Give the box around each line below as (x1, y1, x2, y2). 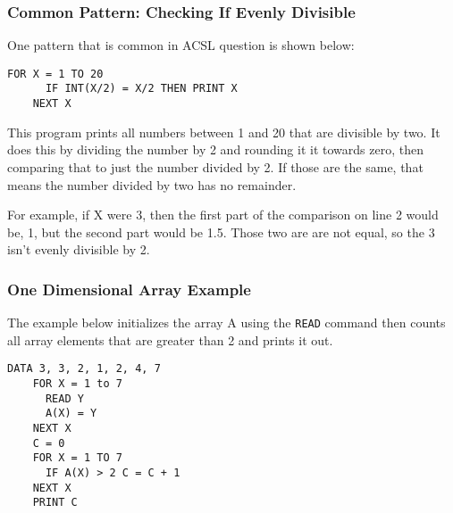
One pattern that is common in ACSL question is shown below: (7, 36, 355, 54)
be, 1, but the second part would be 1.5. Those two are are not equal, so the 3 (7, 222, 435, 241)
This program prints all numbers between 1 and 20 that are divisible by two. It (7, 122, 440, 141)
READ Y (45, 392, 84, 405)
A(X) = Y (45, 407, 97, 420)
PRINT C (32, 496, 78, 509)
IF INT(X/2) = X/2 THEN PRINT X (45, 82, 238, 95)
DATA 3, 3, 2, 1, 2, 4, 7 (7, 362, 161, 376)
